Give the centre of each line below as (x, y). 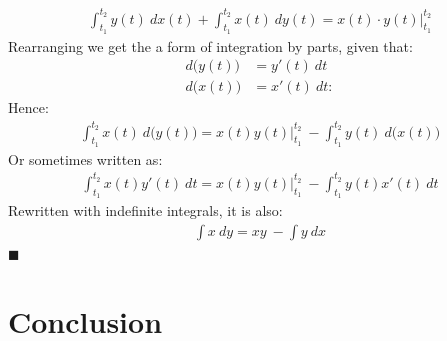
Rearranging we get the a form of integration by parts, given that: (210, 45)
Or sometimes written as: (85, 158)
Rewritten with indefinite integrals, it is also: (145, 210)
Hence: (28, 107)
